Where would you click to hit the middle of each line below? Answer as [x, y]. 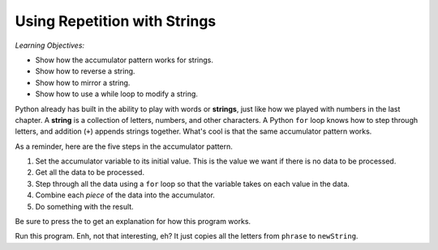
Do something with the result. [84, 206]
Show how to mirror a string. [83, 83]
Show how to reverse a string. [85, 71]
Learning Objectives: [50, 45]
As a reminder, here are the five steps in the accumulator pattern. [124, 146]
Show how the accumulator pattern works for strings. [125, 60]
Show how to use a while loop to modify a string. [117, 94]
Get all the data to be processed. [90, 172]
